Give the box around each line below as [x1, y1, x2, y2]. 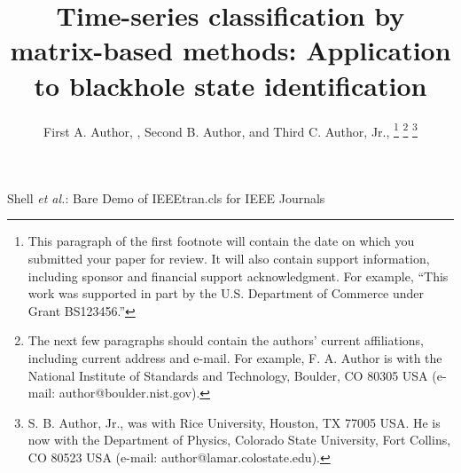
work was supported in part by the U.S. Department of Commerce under [27, 284, 425, 303]
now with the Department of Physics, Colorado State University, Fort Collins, [27, 430, 451, 449]
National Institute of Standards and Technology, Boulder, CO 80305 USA [27, 366, 428, 384]
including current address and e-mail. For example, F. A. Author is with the [27, 348, 442, 367]
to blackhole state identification [34, 67, 427, 103]
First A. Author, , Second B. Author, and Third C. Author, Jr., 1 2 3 [43, 119, 418, 140]
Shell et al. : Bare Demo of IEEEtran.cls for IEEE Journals [7, 188, 325, 207]
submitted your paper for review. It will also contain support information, [27, 248, 430, 267]
